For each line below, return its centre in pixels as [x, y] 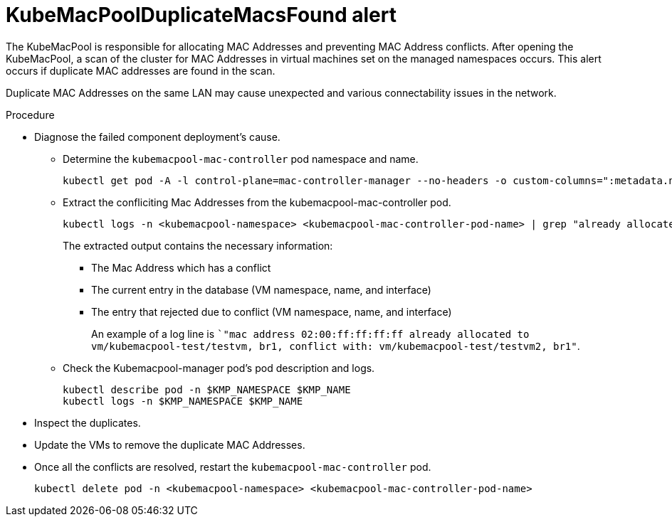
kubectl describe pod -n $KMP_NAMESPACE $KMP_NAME [207, 389]
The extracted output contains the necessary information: [198, 245]
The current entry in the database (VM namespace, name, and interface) [261, 289]
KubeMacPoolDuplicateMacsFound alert [201, 15]
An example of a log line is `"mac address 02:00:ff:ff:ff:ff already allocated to [310, 334]
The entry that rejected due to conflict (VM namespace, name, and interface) [272, 311]
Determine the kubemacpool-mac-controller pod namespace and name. [241, 159]
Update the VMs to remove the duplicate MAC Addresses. [170, 444]
